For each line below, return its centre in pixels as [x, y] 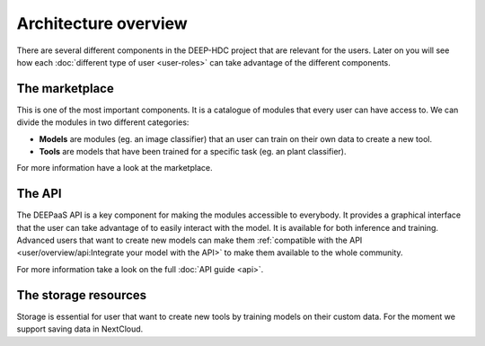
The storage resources [82, 295]
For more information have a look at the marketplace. [115, 168]
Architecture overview [102, 23]
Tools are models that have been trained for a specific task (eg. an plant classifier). [193, 152]
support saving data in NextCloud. [80, 329]
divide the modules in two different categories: [103, 122]
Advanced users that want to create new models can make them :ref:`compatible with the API [190, 240]
